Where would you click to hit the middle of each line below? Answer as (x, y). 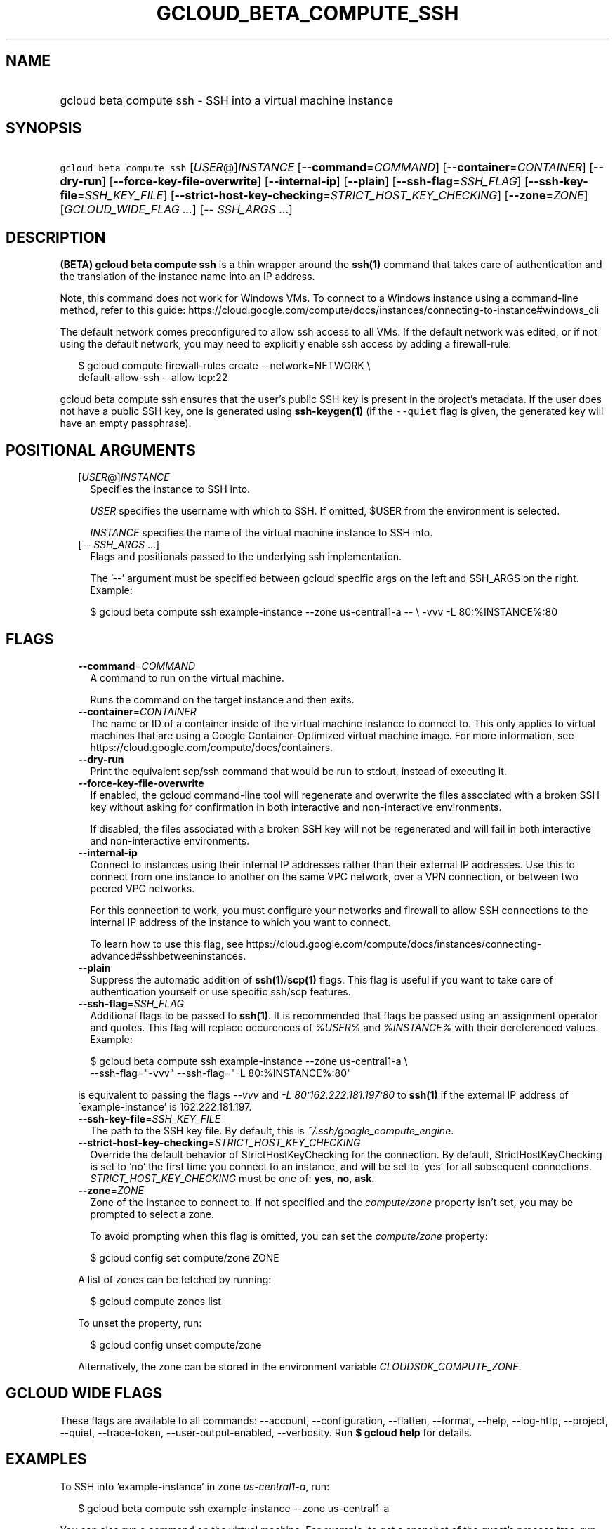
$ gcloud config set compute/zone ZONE (185, 1257)
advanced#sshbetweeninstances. (168, 955)
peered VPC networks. (143, 888)
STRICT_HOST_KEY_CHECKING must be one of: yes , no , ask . (232, 1178)
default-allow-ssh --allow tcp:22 (153, 378)
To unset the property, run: (140, 1323)
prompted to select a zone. (152, 1214)
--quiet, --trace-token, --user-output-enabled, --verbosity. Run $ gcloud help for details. (266, 1432)
